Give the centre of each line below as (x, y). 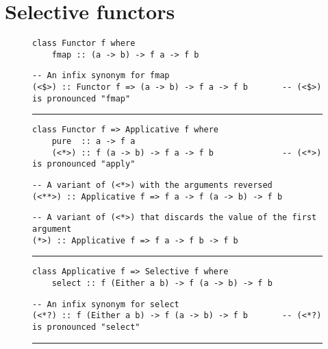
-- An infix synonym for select (106, 304)
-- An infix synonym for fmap (101, 76)
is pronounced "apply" (84, 164)
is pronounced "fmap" (81, 98)
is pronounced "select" (86, 327)
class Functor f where (84, 44)
